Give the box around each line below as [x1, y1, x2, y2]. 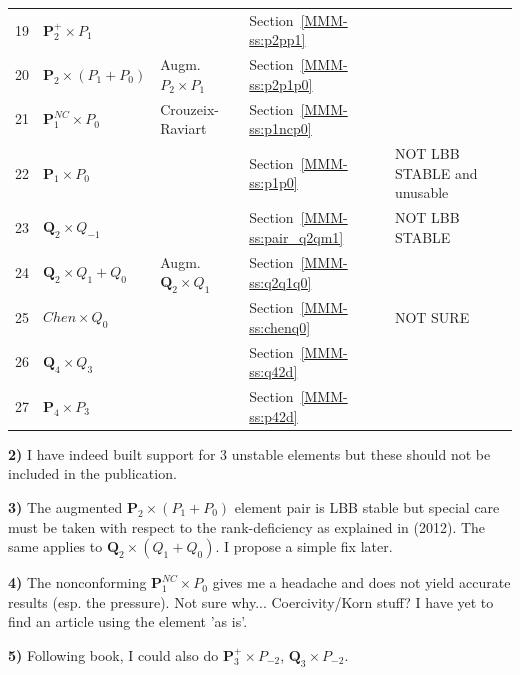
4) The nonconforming [8, 572, 147, 593]
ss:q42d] [249, 361, 298, 382]
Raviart [160, 118, 207, 139]
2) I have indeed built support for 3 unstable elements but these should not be [8, 443, 491, 464]
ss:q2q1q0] [249, 271, 312, 292]
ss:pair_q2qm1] [249, 226, 344, 247]
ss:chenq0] [249, 316, 311, 337]
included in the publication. [8, 463, 177, 484]
